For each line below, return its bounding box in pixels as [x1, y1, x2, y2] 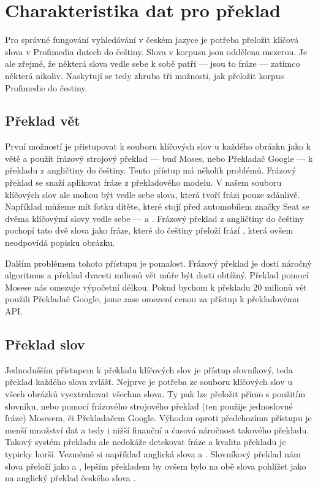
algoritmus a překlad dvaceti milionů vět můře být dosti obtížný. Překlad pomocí [5, 269, 309, 281]
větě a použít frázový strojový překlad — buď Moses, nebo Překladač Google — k [5, 151, 313, 164]
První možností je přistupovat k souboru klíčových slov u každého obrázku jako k [5, 140, 311, 153]
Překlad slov [5, 335, 85, 353]
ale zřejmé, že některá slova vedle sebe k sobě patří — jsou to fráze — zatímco [5, 57, 300, 70]
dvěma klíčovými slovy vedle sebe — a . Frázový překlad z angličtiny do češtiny [5, 212, 305, 224]
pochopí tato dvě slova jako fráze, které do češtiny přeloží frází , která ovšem [5, 224, 293, 237]
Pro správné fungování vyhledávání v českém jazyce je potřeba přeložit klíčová [5, 33, 299, 46]
